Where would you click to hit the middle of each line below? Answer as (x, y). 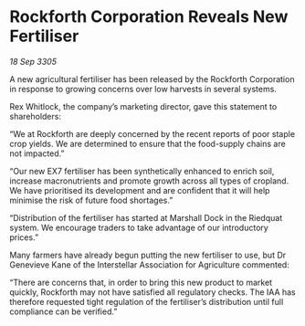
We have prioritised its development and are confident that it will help (140, 190)
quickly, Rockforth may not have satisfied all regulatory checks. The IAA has (153, 292)
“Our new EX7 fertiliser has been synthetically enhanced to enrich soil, (142, 171)
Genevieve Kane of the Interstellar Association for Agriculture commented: (149, 264)
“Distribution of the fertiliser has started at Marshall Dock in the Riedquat (146, 217)
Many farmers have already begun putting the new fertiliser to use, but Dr (148, 255)
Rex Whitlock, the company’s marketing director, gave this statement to (143, 106)
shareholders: (36, 116)
